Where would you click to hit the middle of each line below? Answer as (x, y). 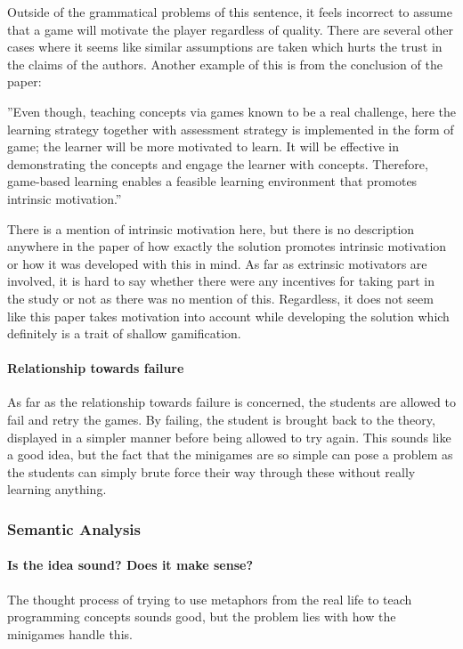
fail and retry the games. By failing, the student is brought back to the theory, (221, 420)
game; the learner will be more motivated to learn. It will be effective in (203, 146)
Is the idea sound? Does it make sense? (130, 565)
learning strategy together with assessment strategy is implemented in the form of (231, 129)
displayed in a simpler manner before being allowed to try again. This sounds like (229, 437)
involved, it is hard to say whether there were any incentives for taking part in (221, 281)
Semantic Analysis (74, 528)
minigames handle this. (70, 633)
